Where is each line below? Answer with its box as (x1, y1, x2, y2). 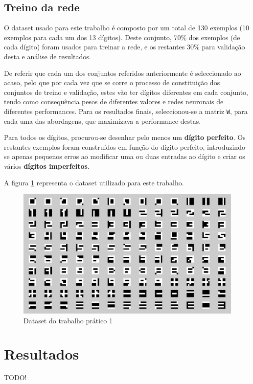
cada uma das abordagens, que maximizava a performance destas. (4, 115, 201, 126)
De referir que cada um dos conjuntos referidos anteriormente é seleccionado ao (4, 68, 241, 78)
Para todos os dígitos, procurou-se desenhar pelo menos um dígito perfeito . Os (4, 132, 246, 142)
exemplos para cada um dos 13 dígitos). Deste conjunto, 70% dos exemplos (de (4, 32, 240, 42)
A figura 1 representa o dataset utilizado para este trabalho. (4, 177, 184, 187)
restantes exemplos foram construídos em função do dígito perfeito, (4, 141, 205, 152)
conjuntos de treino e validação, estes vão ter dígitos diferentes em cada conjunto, (4, 87, 249, 97)
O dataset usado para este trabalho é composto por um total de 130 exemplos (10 (4, 23, 249, 33)
